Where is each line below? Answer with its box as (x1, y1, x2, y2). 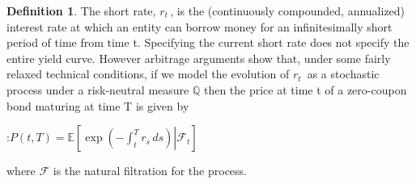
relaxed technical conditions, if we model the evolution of (6, 65, 290, 82)
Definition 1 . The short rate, (6, 2, 156, 19)
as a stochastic (307, 65, 380, 82)
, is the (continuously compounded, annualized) (170, 2, 405, 19)
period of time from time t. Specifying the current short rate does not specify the (6, 34, 410, 51)
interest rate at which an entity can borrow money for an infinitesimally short (6, 18, 393, 35)
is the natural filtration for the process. (53, 162, 247, 179)
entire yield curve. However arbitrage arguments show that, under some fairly (6, 49, 391, 66)
